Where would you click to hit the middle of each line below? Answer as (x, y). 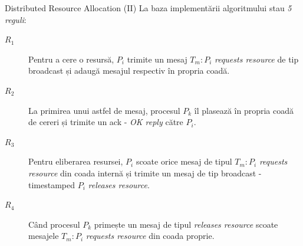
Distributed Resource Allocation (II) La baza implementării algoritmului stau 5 (148, 8)
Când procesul (54, 224)
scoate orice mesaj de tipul (184, 161)
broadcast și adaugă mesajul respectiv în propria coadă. (129, 70)
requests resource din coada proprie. (150, 236)
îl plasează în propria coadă (244, 110)
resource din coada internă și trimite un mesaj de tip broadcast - (145, 173)
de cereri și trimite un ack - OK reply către (106, 122)
